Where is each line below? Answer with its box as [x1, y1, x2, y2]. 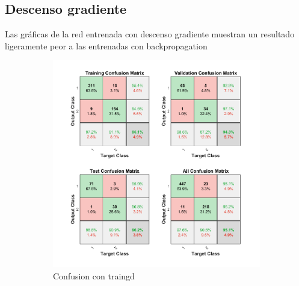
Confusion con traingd [53, 269, 135, 282]
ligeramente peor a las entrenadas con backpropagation [5, 39, 208, 52]
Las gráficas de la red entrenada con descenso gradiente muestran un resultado [5, 28, 295, 40]
